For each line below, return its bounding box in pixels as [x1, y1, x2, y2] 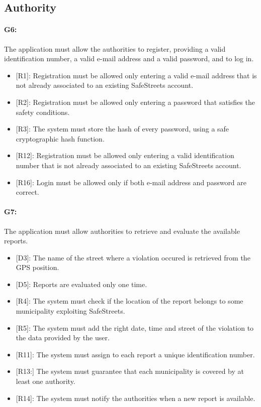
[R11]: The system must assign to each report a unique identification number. [16, 349, 255, 359]
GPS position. [16, 262, 59, 273]
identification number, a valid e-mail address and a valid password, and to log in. [4, 53, 254, 64]
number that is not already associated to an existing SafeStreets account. [16, 160, 241, 170]
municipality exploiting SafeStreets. [16, 306, 125, 316]
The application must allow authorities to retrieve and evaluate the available [4, 225, 240, 236]
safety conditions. [16, 106, 70, 117]
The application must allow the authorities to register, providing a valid [4, 43, 226, 54]
